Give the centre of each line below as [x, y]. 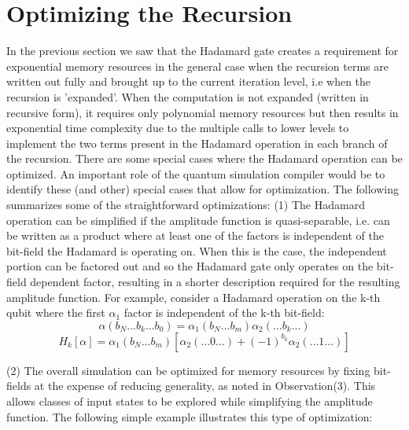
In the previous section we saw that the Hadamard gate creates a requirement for [203, 51]
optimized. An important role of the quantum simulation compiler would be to [196, 173]
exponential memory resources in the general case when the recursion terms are [197, 66]
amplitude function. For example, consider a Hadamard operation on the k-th [193, 297]
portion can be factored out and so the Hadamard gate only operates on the [190, 266]
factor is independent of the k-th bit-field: [224, 312]
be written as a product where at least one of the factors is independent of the [195, 235]
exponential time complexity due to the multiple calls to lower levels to [178, 128]
